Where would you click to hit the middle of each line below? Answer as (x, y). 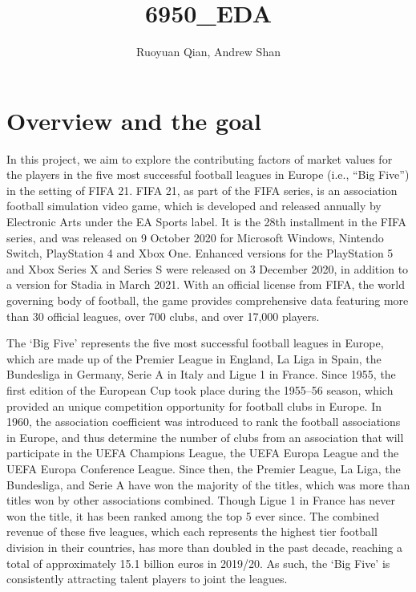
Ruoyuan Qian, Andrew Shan (208, 52)
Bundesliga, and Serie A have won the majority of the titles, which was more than (208, 484)
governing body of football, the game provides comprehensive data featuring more (208, 300)
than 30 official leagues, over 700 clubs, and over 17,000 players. (163, 316)
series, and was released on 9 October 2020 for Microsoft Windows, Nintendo (195, 237)
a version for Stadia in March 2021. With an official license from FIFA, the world (206, 284)
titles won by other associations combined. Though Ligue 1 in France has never (201, 500)
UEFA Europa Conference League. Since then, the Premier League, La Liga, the (204, 468)
